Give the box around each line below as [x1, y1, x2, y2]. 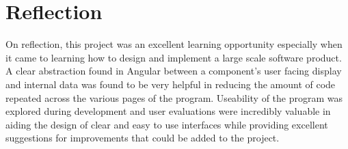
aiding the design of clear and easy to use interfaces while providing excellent [5, 117, 328, 131]
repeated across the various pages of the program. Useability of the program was [5, 90, 343, 105]
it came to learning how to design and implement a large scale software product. [5, 50, 342, 64]
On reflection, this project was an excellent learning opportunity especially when [5, 37, 343, 51]
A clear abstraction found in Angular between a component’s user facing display [5, 64, 342, 78]
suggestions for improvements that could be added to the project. [5, 131, 280, 145]
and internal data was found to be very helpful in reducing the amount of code [5, 77, 336, 91]
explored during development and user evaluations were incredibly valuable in [5, 104, 331, 118]
